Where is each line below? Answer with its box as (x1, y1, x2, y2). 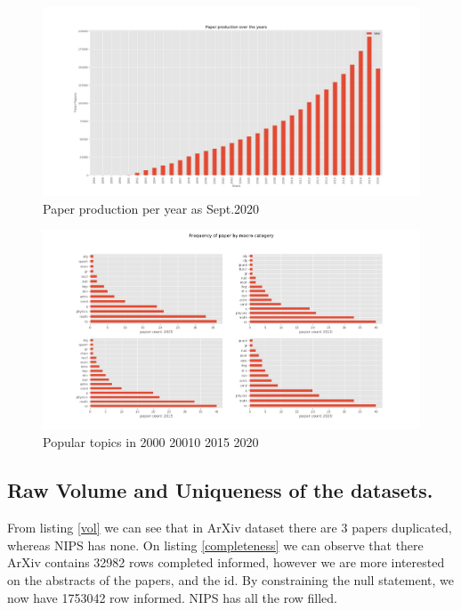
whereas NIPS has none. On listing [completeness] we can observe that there (7, 535, 424, 554)
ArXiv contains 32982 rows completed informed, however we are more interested (7, 553, 445, 572)
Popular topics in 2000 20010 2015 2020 (43, 433, 259, 451)
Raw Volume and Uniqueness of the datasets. (7, 476, 433, 504)
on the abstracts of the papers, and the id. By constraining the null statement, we (7, 571, 454, 589)
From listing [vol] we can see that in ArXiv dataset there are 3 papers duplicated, (7, 518, 452, 537)
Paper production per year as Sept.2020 (43, 199, 260, 217)
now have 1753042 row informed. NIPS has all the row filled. (7, 588, 337, 606)
